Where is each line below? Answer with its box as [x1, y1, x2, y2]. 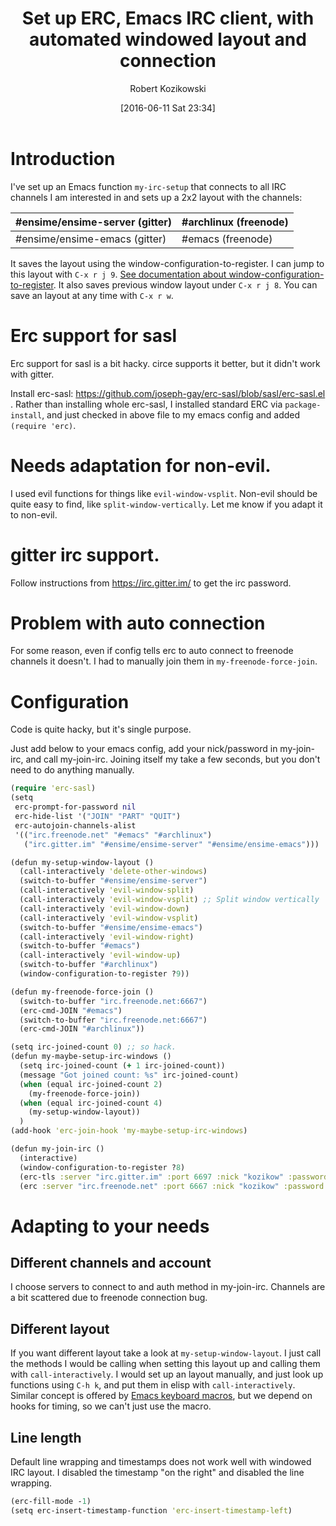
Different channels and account [10, 1254, 212, 1271]
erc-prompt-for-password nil [14, 802, 137, 812]
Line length [10, 1429, 82, 1446]
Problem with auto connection [10, 612, 266, 634]
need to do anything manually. [10, 764, 135, 776]
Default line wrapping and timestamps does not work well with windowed [10, 1456, 312, 1467]
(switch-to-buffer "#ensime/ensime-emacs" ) [19, 922, 203, 932]
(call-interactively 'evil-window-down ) [19, 903, 190, 914]
